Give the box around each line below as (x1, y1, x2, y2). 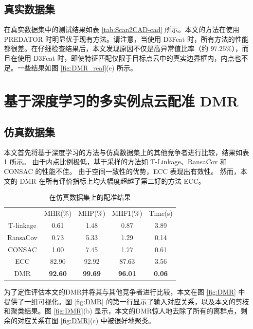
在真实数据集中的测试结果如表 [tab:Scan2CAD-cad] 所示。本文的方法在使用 (4, 24, 239, 35)
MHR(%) (44, 208, 72, 218)
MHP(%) (78, 208, 106, 218)
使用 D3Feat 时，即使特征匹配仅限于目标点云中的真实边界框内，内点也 (17, 52, 241, 63)
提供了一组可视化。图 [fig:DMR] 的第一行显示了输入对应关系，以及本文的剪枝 (4, 296, 249, 306)
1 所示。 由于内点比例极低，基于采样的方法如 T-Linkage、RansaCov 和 (4, 156, 227, 167)
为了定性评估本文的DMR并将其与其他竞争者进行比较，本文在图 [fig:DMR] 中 (4, 287, 245, 297)
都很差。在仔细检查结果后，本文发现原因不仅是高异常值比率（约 (4, 43, 208, 53)
